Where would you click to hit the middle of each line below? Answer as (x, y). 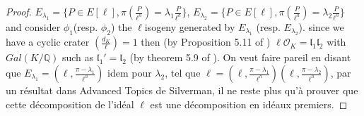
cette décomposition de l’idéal (70, 104)
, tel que (183, 72)
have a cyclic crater (48, 42)
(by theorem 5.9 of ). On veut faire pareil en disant (240, 57)
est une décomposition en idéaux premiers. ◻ (249, 104)
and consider (33, 27)
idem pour (129, 72)
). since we (321, 27)
